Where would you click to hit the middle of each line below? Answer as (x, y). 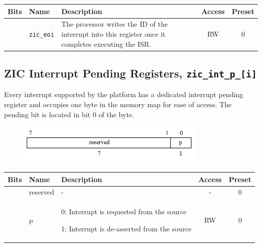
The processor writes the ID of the (114, 24)
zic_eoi (42, 34)
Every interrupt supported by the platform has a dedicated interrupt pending (124, 94)
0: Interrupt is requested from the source (124, 212)
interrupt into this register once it (113, 33)
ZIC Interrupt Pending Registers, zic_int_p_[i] (130, 73)
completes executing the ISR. (106, 44)
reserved (42, 192)
